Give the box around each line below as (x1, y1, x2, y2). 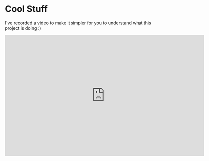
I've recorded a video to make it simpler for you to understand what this (5, 20, 151, 26)
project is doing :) (5, 25, 41, 31)
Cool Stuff (5, 3, 48, 15)
